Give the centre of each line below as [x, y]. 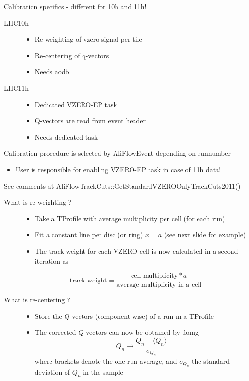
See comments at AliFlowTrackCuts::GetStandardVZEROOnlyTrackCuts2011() [122, 186]
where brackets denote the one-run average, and [106, 361]
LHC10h [17, 23]
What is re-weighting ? [38, 202]
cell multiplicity [155, 276]
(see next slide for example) [205, 235]
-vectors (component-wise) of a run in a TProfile [141, 316]
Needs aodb [52, 72]
